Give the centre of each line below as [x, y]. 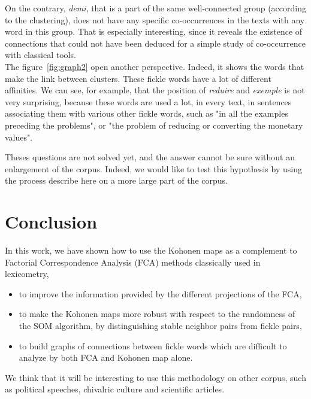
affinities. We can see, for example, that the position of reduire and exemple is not [155, 90]
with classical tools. [40, 55]
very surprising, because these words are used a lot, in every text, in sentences [148, 101]
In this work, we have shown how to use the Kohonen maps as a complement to [151, 250]
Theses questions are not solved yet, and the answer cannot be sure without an [150, 157]
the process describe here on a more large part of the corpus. [116, 180]
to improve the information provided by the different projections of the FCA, [160, 293]
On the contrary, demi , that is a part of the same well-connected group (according [155, 8]
